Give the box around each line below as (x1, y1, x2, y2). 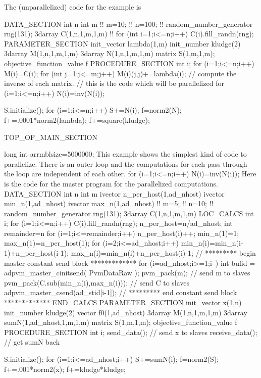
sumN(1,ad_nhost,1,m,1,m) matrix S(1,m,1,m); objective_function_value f (4, 317, 237, 327)
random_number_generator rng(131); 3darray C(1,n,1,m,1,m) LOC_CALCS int (4, 208, 254, 218)
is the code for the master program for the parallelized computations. (4, 178, 218, 188)
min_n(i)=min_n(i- (181, 238, 243, 248)
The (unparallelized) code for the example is (4, 2, 141, 12)
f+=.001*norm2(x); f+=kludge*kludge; (4, 363, 126, 374)
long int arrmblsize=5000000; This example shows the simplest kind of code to (4, 149, 247, 159)
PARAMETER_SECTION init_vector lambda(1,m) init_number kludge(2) (4, 38, 241, 49)
